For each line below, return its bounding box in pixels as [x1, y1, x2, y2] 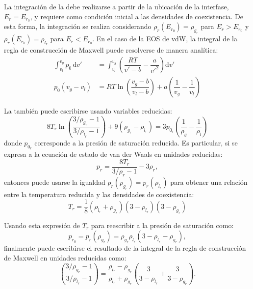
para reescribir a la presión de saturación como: [91, 220, 234, 230]
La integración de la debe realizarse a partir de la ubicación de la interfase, [4, 1, 229, 11]
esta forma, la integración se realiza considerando [4, 21, 152, 31]
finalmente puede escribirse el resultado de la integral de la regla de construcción [4, 243, 246, 253]
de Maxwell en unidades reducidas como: [4, 253, 126, 262]
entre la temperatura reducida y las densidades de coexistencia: [4, 189, 194, 199]
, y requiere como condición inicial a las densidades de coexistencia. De [30, 11, 243, 21]
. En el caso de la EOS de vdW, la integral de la [92, 33, 237, 44]
